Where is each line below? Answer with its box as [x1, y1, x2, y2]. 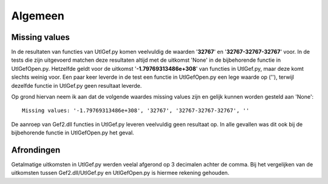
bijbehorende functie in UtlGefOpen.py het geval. [11, 129, 134, 136]
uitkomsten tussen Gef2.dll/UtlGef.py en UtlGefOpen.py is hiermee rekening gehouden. [11, 169, 230, 177]
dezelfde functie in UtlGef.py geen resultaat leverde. [11, 82, 142, 89]
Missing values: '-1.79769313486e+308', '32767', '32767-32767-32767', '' [22, 107, 250, 114]
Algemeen [11, 9, 65, 22]
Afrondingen [11, 145, 61, 155]
